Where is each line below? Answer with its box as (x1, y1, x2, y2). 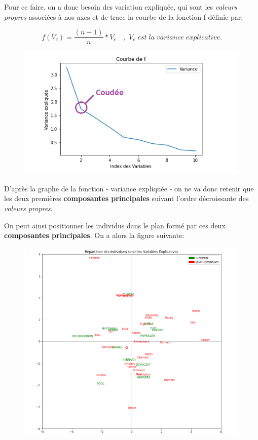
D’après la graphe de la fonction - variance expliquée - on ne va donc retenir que (4, 183, 254, 193)
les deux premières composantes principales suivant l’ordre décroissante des (4, 193, 249, 204)
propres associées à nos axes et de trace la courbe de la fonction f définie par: (4, 11, 243, 22)
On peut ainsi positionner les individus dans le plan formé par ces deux (4, 220, 226, 230)
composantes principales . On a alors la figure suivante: (4, 230, 185, 241)
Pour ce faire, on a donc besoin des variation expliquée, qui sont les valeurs (4, 2, 237, 12)
